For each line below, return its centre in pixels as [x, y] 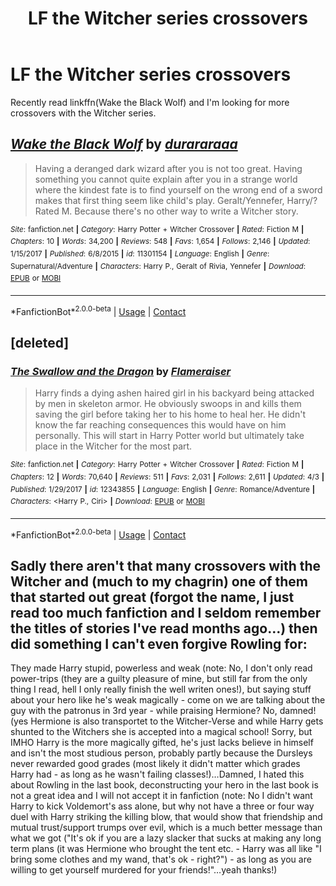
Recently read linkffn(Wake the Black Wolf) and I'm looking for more [150, 102]
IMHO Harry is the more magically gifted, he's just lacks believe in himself [162, 743]
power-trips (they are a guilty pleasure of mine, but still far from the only [159, 679]
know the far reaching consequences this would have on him [160, 425]
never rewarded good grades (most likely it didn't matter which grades [155, 764]
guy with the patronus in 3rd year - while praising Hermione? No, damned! [163, 711]
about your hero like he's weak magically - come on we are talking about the [168, 700]
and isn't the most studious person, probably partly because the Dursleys [161, 753]
